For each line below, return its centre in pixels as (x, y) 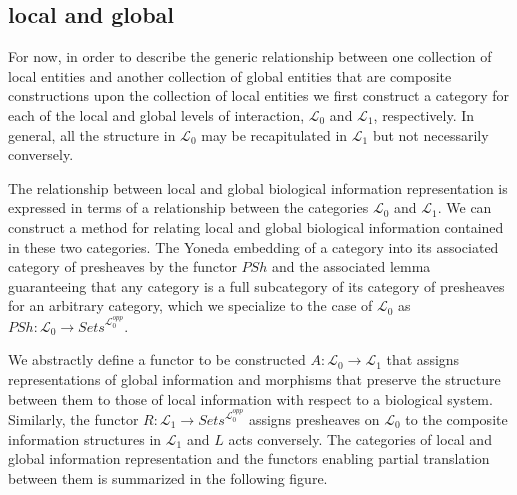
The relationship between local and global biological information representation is (258, 187)
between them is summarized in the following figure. (168, 477)
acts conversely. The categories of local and (360, 438)
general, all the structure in (92, 134)
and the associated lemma (351, 266)
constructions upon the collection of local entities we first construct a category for (259, 95)
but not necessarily (430, 134)
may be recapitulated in (274, 134)
